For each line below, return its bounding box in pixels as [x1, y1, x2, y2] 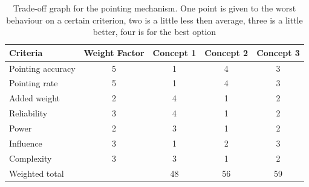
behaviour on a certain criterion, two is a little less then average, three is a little [6, 13, 303, 26]
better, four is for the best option [93, 25, 216, 38]
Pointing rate [9, 77, 58, 89]
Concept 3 [256, 46, 300, 59]
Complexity [9, 151, 52, 164]
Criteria [9, 46, 43, 59]
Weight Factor [83, 46, 145, 59]
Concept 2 [204, 46, 249, 59]
